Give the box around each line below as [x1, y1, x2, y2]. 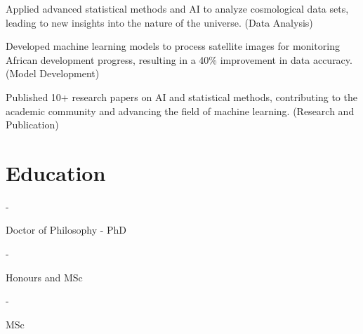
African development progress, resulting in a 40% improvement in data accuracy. [6, 52, 352, 67]
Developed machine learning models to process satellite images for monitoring [6, 39, 340, 53]
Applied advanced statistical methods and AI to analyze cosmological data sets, [6, 1, 349, 15]
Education [6, 158, 106, 187]
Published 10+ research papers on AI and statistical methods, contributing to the [6, 89, 357, 104]
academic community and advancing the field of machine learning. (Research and [6, 103, 355, 118]
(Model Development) [6, 66, 100, 81]
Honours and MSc [6, 269, 83, 284]
